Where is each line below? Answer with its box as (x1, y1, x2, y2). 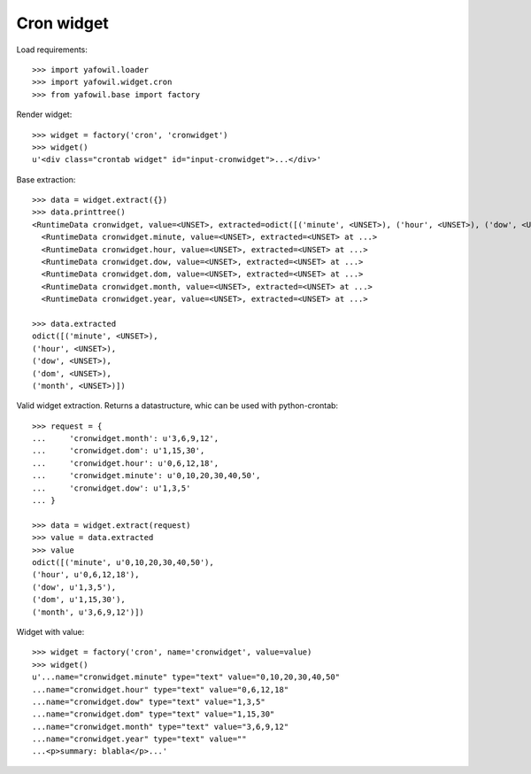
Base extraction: (16, 174, 76, 185)
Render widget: (16, 109, 73, 120)
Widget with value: (16, 626, 85, 637)
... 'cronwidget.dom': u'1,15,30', (32, 445, 205, 456)
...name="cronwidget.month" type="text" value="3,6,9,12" (32, 722, 289, 731)
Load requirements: (16, 44, 88, 55)
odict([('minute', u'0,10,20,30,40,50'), (32, 558, 214, 567)
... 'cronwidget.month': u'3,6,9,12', (32, 434, 219, 444)
